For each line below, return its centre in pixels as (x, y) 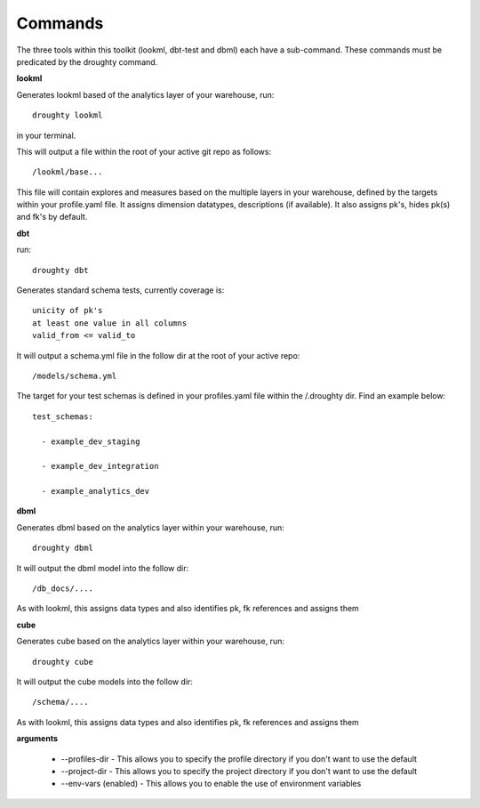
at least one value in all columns (110, 323)
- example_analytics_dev (96, 491)
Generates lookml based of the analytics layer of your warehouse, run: (145, 94)
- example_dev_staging (91, 441)
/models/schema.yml (75, 376)
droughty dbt (60, 270)
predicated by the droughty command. (87, 61)
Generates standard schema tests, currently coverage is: (120, 290)
